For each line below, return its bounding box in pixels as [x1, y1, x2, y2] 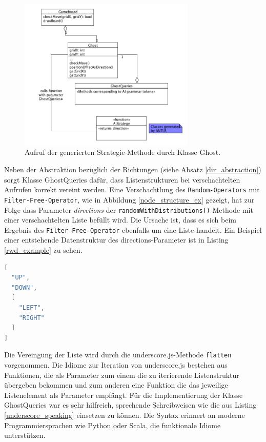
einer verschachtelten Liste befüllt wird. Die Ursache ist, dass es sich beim [4, 214, 236, 225]
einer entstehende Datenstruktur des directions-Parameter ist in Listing [4, 234, 229, 245]
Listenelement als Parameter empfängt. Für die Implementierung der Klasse [4, 389, 243, 400]
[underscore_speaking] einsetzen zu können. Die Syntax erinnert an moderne [4, 410, 245, 420]
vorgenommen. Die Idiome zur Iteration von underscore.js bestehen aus [4, 359, 228, 370]
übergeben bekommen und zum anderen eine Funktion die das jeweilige [4, 379, 228, 390]
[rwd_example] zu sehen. [4, 245, 83, 255]
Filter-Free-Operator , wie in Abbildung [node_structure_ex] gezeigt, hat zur [4, 194, 255, 205]
